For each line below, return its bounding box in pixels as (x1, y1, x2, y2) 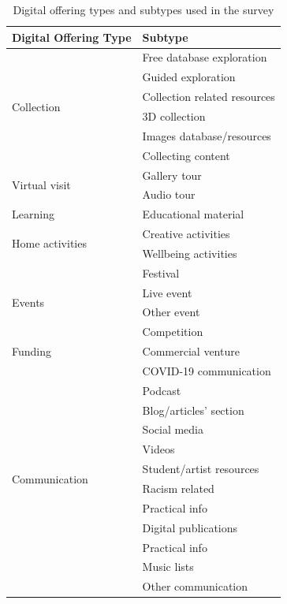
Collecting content (142, 147, 230, 163)
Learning (12, 206, 54, 222)
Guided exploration (142, 69, 236, 85)
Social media (142, 421, 203, 438)
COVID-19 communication (142, 362, 271, 378)
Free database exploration (142, 49, 267, 65)
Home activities (12, 235, 87, 252)
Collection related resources (142, 88, 275, 105)
